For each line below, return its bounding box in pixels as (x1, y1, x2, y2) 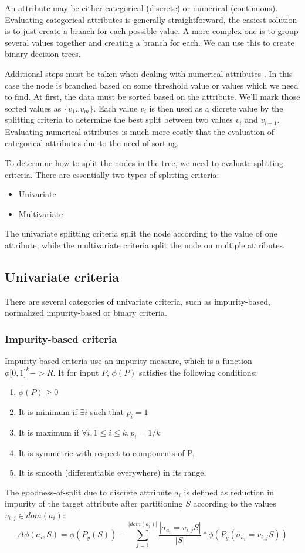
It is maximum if (18, 426, 79, 438)
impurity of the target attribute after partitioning (5, 497, 183, 510)
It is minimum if (18, 405, 77, 417)
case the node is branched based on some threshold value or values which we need (5, 79, 299, 91)
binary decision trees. (5, 48, 81, 60)
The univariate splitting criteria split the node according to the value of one (5, 227, 277, 240)
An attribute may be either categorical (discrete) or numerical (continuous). (5, 2, 278, 14)
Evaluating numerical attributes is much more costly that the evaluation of (5, 125, 274, 137)
